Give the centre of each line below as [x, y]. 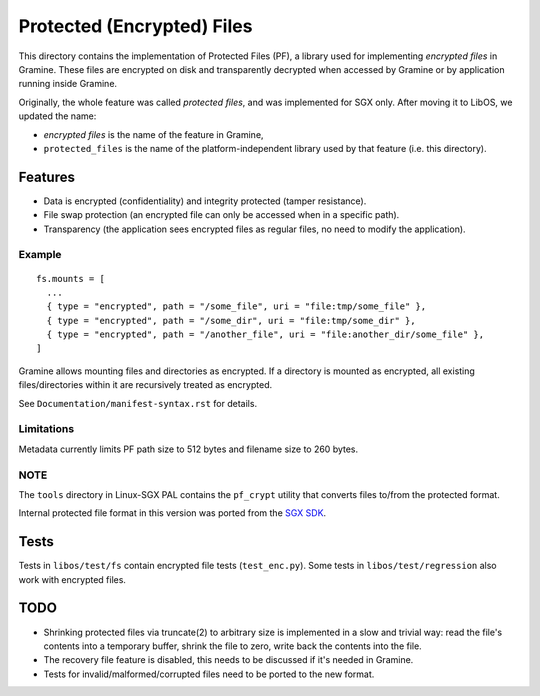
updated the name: [57, 116]
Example [40, 255]
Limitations [46, 429]
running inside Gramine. [68, 84]
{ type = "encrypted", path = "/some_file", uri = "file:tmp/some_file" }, [236, 306]
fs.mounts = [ [70, 278]
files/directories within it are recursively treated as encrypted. [145, 385]
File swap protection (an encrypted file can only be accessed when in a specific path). [221, 215]
